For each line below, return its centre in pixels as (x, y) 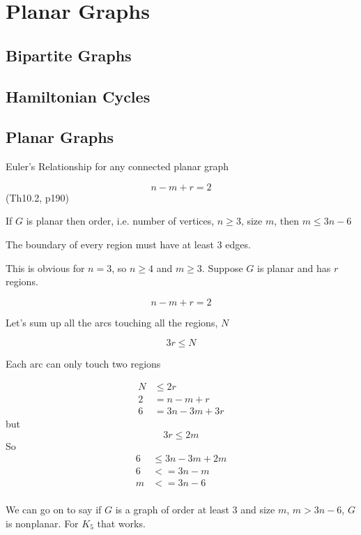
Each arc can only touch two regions (83, 364)
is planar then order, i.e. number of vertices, (120, 221)
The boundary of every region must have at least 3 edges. (128, 244)
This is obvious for (45, 267)
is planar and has (294, 267)
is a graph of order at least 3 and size (195, 510)
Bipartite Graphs (69, 55)
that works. (121, 523)
